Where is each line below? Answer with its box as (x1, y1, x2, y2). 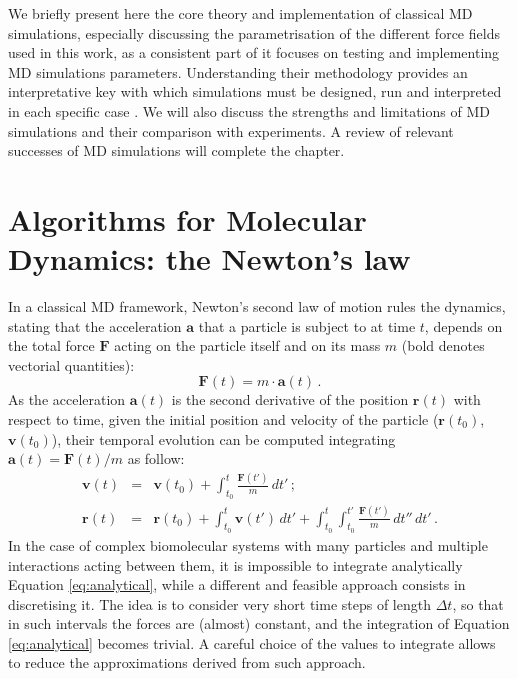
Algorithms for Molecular (8, 198, 367, 239)
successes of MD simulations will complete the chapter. (8, 140, 345, 161)
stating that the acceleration (8, 315, 182, 336)
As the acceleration (8, 389, 126, 410)
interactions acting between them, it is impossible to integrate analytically (8, 554, 463, 575)
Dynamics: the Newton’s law (8, 238, 411, 279)
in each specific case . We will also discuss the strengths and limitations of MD (8, 100, 490, 121)
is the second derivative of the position (171, 389, 409, 410)
